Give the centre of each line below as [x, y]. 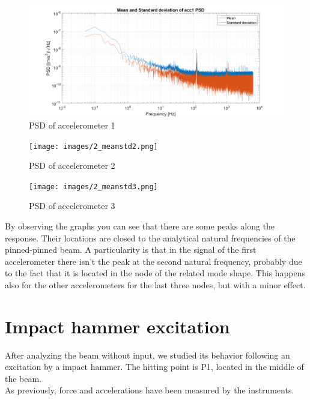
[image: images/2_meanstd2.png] [93, 146]
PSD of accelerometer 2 [72, 165]
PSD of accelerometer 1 [72, 125]
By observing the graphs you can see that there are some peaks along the [140, 226]
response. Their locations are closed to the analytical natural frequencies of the [150, 238]
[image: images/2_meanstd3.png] [93, 186]
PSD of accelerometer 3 [72, 206]
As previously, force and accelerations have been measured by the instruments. [150, 390]
